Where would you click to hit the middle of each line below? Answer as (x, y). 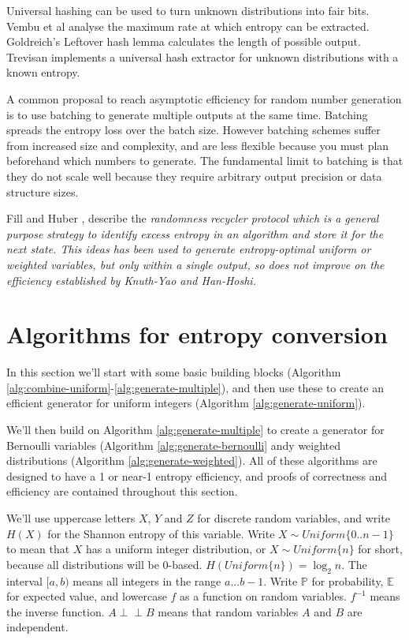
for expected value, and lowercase (87, 596)
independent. (37, 627)
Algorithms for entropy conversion (197, 334)
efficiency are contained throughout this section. (122, 491)
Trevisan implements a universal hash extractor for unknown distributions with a (203, 56)
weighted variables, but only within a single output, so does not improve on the (195, 264)
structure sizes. (43, 191)
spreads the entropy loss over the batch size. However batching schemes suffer (193, 130)
